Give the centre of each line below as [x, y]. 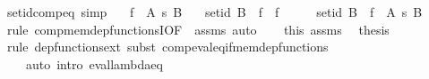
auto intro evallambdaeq [94, 63]
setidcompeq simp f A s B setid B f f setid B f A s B [214, 12]
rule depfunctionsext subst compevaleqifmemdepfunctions [167, 47]
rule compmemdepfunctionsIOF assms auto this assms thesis [198, 29]
